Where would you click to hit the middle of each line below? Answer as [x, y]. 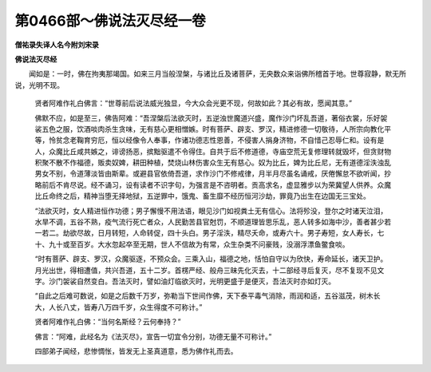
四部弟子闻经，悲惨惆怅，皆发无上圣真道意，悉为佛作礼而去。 [136, 350]
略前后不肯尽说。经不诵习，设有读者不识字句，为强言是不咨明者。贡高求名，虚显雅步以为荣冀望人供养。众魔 [213, 184]
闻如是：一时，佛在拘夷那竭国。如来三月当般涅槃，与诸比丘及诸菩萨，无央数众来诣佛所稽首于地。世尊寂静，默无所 [217, 74]
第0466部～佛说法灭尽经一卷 [111, 21]
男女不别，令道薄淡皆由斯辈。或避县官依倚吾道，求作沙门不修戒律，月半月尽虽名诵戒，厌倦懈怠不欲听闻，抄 [213, 174]
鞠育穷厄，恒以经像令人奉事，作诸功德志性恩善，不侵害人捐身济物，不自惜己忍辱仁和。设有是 [230, 140]
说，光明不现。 [39, 85]
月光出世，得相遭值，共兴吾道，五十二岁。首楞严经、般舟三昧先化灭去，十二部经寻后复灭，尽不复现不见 [206, 270]
